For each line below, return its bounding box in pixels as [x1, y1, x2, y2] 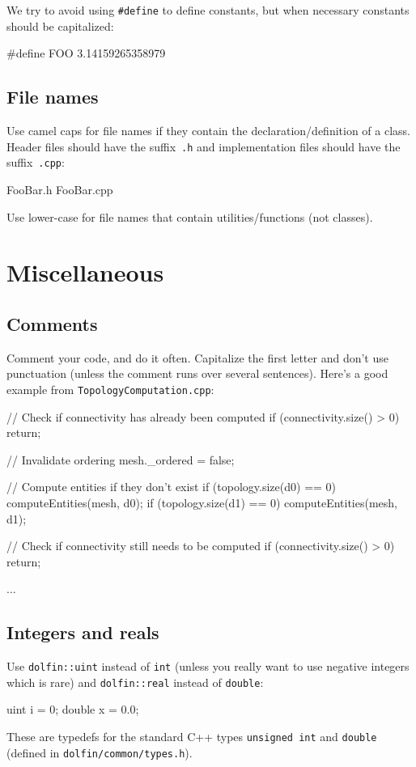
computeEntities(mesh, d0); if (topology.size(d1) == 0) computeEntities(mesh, [6, 494, 398, 511]
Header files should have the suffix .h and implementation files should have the [6, 138, 401, 155]
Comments [6, 311, 98, 336]
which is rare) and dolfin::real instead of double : [6, 673, 264, 690]
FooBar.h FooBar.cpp [6, 180, 113, 197]
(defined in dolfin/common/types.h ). [6, 744, 193, 761]
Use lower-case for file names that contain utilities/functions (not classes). [6, 208, 373, 225]
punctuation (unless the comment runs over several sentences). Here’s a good [6, 365, 388, 382]
